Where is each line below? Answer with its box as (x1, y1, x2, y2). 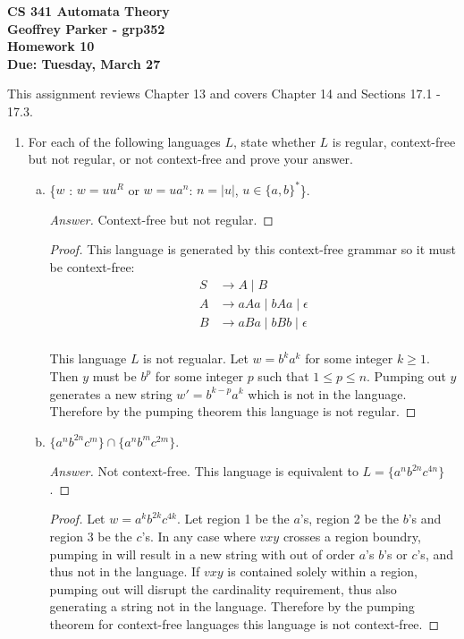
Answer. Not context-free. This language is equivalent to (49, 462, 359, 481)
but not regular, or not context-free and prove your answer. (28, 149, 353, 168)
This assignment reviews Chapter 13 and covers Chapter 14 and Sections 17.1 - (7, 84, 441, 103)
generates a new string (49, 384, 173, 403)
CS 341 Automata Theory (7, 2, 170, 20)
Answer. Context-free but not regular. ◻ (49, 209, 274, 228)
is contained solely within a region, (227, 562, 418, 581)
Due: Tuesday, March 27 (7, 54, 161, 72)
